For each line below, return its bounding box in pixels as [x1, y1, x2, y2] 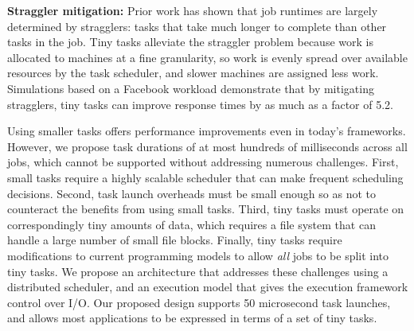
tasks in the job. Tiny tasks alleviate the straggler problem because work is [7, 33, 373, 50]
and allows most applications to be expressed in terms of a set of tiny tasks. [7, 310, 377, 326]
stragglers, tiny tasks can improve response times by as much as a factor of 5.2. [7, 95, 393, 112]
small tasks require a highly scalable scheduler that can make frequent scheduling [7, 169, 404, 185]
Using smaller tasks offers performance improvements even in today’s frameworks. [7, 123, 406, 139]
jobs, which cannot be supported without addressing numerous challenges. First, [7, 154, 399, 170]
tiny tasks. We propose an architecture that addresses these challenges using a [7, 263, 389, 279]
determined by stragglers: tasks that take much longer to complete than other [7, 18, 387, 34]
